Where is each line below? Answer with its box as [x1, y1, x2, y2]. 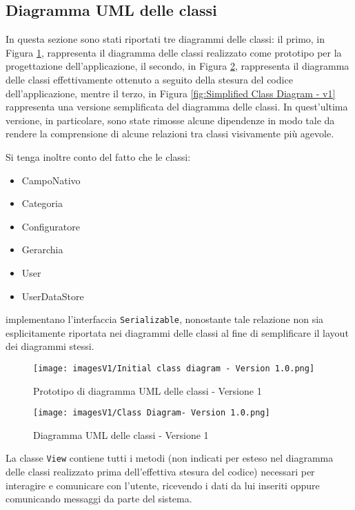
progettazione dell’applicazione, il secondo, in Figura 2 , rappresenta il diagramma [6, 59, 349, 73]
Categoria [21, 196, 63, 210]
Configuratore [21, 219, 80, 233]
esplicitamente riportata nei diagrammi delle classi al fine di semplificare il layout [6, 325, 349, 340]
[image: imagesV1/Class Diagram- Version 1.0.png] [33, 408, 270, 418]
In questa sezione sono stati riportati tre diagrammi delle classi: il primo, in [6, 32, 325, 46]
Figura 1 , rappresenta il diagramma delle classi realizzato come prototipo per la [6, 45, 342, 59]
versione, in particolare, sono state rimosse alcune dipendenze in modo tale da [6, 112, 335, 127]
